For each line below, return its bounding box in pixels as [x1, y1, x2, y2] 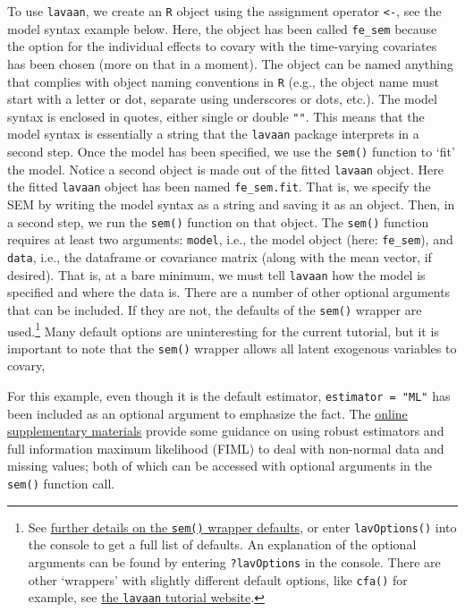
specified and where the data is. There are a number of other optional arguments [7, 283, 451, 302]
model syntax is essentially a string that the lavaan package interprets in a [7, 124, 419, 143]
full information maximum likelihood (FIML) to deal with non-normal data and [7, 438, 444, 457]
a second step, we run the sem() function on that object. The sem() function [7, 212, 429, 231]
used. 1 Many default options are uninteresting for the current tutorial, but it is [7, 319, 439, 340]
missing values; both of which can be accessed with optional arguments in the [7, 456, 432, 475]
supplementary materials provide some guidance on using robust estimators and [7, 421, 444, 440]
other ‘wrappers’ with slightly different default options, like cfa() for [28, 570, 408, 589]
